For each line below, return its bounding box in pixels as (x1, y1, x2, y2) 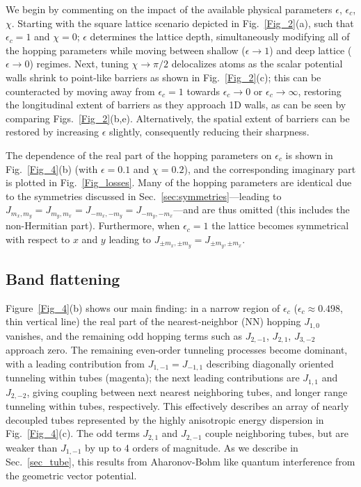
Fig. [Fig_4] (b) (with (6, 161, 98, 176)
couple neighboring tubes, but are (205, 426, 348, 440)
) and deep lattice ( (269, 42, 352, 57)
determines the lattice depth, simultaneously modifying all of (90, 29, 350, 44)
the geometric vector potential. (6, 468, 137, 482)
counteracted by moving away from (6, 83, 155, 98)
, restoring (298, 83, 342, 98)
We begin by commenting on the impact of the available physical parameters (6, 2, 332, 16)
